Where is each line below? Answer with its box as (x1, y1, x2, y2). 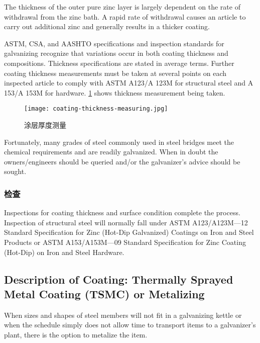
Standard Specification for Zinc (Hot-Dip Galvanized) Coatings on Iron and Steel (4, 227, 254, 237)
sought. (4, 166, 27, 177)
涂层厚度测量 (24, 120, 66, 130)
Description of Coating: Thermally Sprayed (4, 271, 233, 287)
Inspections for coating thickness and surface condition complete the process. (4, 207, 240, 218)
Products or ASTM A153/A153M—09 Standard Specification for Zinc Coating (4, 236, 246, 247)
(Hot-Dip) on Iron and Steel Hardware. (4, 246, 124, 257)
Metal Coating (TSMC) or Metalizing (4, 286, 205, 301)
